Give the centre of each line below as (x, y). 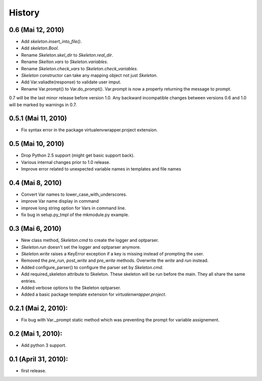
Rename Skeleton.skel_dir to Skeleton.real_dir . (67, 55)
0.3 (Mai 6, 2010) (35, 229)
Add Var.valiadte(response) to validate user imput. (71, 82)
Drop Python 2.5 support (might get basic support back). (78, 156)
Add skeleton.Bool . (40, 48)
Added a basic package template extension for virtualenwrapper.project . (94, 294)
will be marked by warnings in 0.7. (43, 105)
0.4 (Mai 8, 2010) (35, 183)
